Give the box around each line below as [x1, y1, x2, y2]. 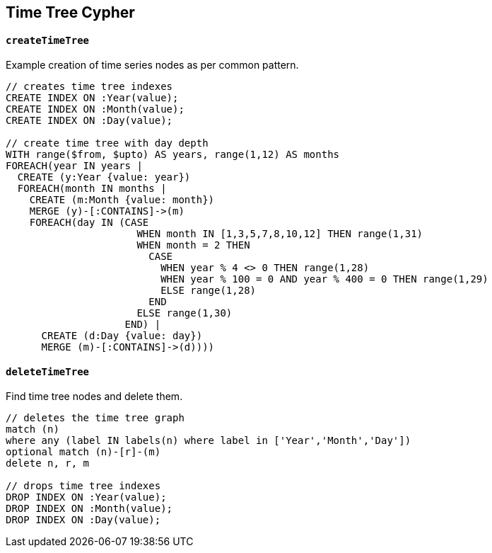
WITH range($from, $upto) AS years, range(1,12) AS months [6, 149, 340, 161]
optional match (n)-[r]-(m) [6, 446, 161, 458]
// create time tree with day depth [6, 137, 209, 149]
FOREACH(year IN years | [6, 160, 143, 172]
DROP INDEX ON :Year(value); [6, 491, 167, 503]
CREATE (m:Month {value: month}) [29, 194, 215, 206]
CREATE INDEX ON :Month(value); [6, 103, 184, 115]
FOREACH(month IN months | [17, 183, 167, 195]
